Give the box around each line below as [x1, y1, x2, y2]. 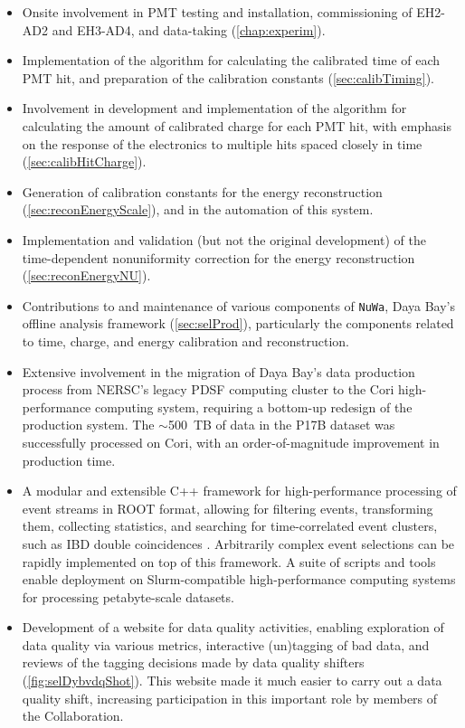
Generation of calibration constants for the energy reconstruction [22, 182, 383, 201]
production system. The [22, 415, 155, 434]
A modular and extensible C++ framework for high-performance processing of [22, 481, 457, 500]
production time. [22, 450, 116, 469]
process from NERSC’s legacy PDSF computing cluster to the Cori [22, 380, 394, 399]
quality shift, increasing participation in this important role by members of [22, 688, 438, 707]
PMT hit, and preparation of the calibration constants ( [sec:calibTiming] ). [22, 68, 435, 87]
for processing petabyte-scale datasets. [22, 587, 234, 606]
